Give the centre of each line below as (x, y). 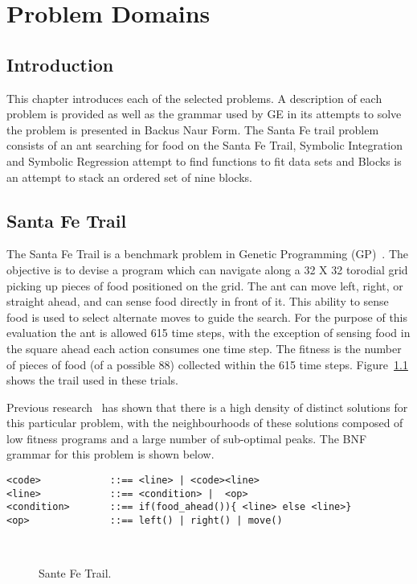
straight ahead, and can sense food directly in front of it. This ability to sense (198, 301)
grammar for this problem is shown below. (110, 454)
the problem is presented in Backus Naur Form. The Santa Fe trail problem (193, 129)
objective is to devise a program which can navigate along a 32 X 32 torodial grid (207, 269)
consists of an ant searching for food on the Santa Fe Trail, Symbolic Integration (205, 145)
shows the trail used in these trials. (92, 380)
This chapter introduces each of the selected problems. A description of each (194, 98)
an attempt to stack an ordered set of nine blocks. (129, 177)
